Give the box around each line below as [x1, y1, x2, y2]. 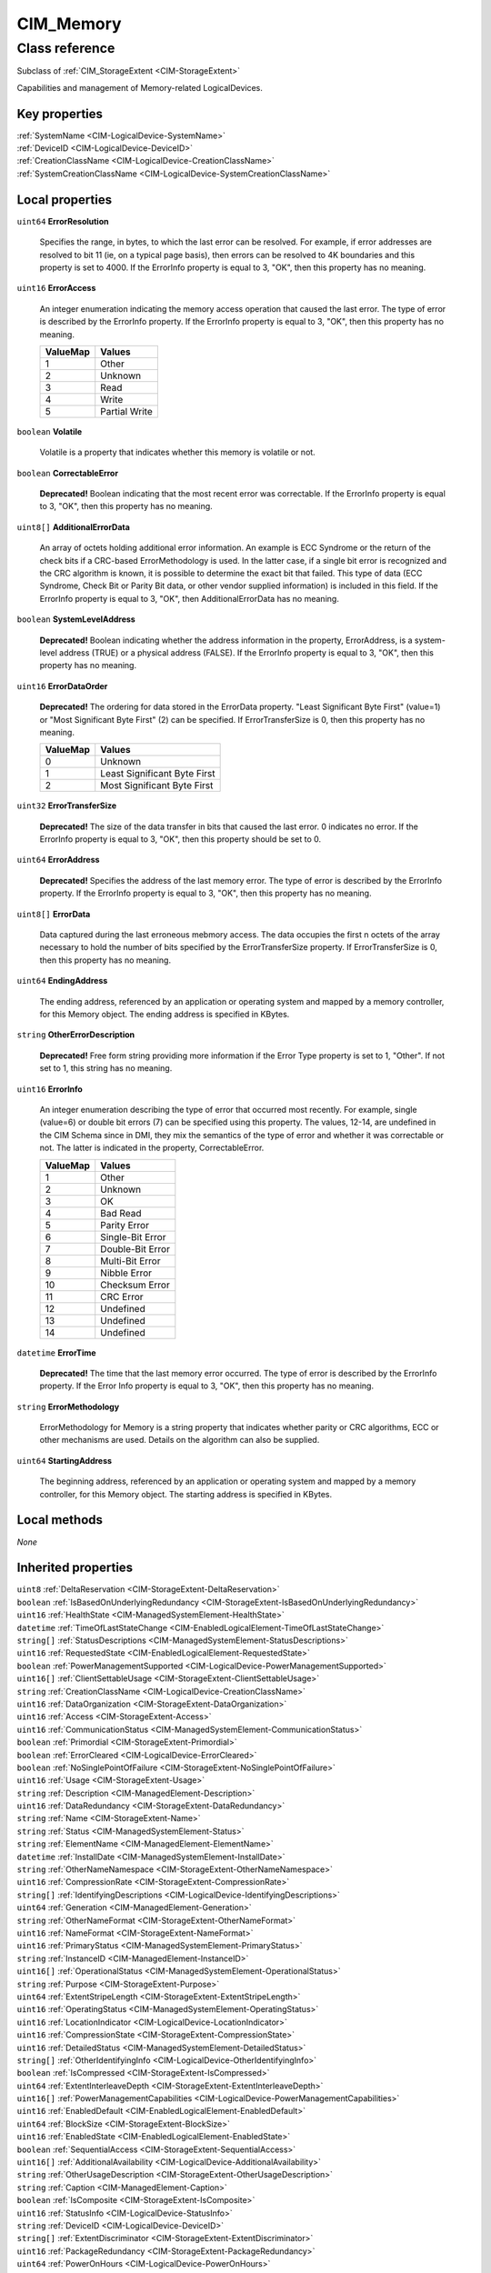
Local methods [16, 1512, 104, 1527]
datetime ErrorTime [16, 1347, 96, 1358]
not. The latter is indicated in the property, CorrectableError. [39, 1142, 265, 1154]
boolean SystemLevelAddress [16, 614, 135, 625]
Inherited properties [16, 1560, 134, 1576]
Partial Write [100, 405, 154, 417]
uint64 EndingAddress [16, 976, 108, 986]
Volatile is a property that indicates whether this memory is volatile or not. [39, 446, 316, 458]
